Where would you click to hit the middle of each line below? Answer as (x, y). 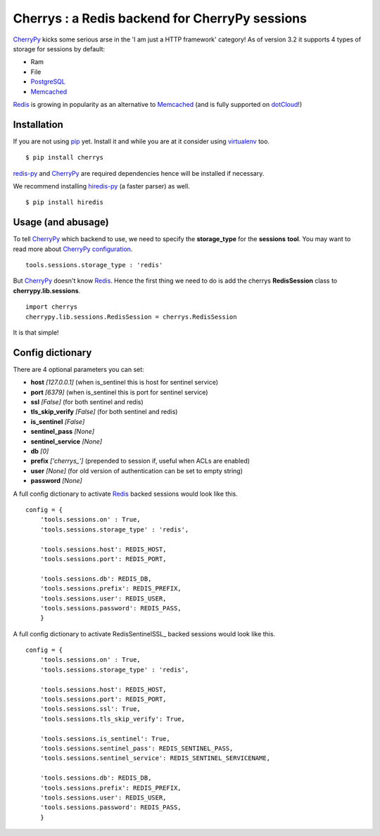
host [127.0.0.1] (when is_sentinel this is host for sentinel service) (124, 382)
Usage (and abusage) (61, 223)
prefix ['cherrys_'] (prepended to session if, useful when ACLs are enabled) (140, 461)
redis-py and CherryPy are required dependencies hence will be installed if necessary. (139, 173)
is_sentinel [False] (58, 421)
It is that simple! (36, 333)
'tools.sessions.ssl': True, (90, 709)
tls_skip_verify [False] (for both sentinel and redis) (104, 412)
